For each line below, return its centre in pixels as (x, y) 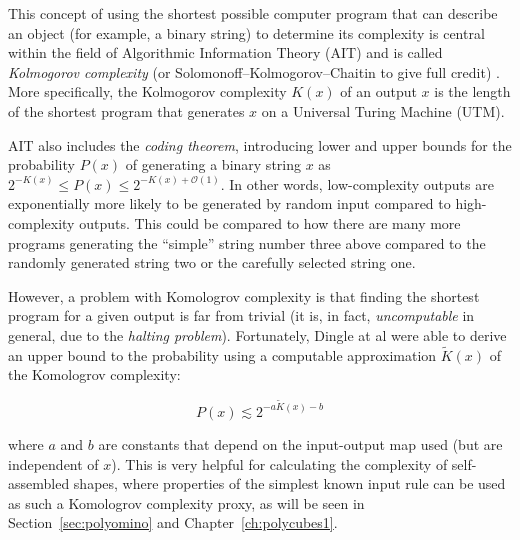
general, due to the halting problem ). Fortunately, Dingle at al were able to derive (257, 334)
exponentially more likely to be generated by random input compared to (229, 203)
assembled (39, 483)
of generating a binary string (213, 164)
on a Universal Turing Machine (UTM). (383, 110)
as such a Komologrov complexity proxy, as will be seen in (186, 502)
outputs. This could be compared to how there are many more (270, 222)
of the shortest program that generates (126, 110)
